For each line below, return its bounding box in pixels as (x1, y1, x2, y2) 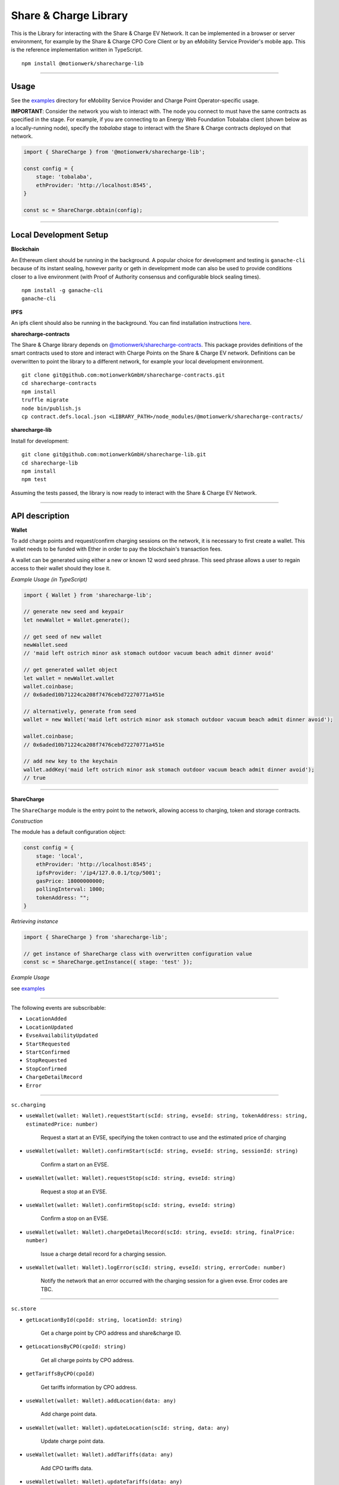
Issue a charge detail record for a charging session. (40, 1250, 167, 1257)
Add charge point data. (40, 1411, 97, 1418)
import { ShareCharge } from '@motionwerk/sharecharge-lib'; (23, 148, 205, 156)
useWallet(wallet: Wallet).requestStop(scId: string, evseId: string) (26, 1175, 236, 1181)
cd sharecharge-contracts (21, 380, 97, 387)
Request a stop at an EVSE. (40, 1188, 107, 1195)
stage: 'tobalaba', (36, 173, 93, 181)
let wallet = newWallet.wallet (23, 675, 115, 681)
